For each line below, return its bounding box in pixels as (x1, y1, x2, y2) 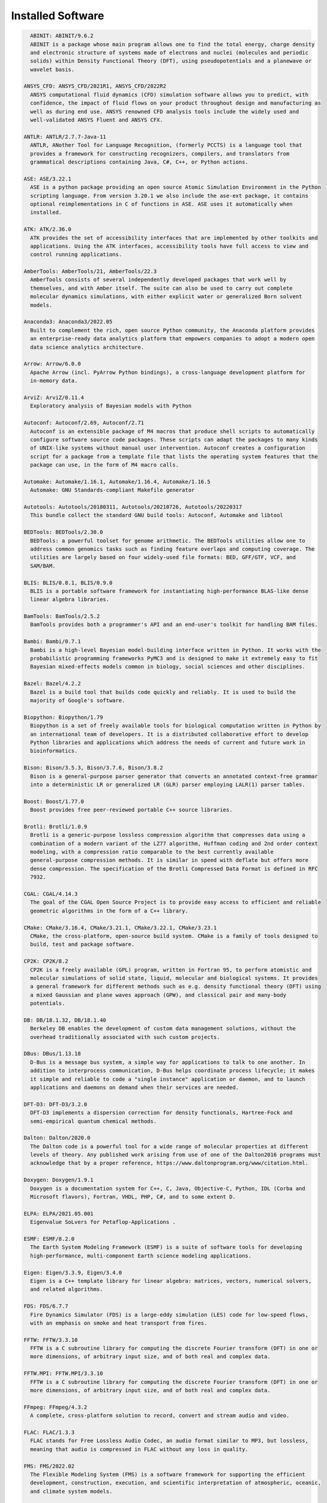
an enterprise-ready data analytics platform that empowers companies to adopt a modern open (30, 335, 315, 342)
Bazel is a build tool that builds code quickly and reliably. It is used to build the (30, 688, 296, 696)
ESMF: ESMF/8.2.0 (23, 1235, 75, 1242)
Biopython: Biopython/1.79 (23, 714, 103, 721)
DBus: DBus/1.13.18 (23, 1050, 81, 1058)
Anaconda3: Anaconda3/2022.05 (23, 319, 113, 325)
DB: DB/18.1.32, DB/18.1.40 (23, 1017, 106, 1023)
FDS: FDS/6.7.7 (23, 1303, 68, 1310)
